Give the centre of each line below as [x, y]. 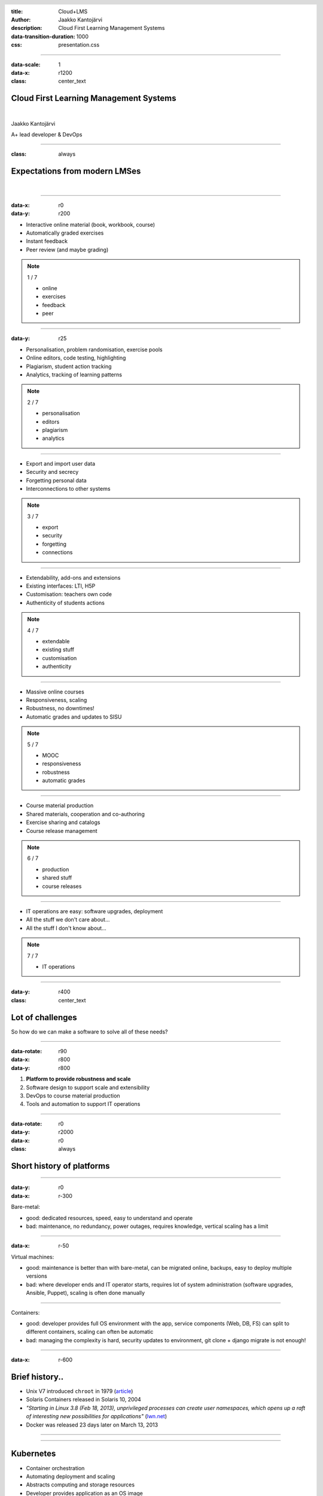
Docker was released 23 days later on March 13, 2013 [92, 1425]
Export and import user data [61, 463]
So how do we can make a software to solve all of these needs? [89, 1032]
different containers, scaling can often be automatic [90, 1332]
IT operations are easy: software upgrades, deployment [95, 911]
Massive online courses [55, 692]
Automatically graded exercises [65, 233]
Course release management [62, 831]
